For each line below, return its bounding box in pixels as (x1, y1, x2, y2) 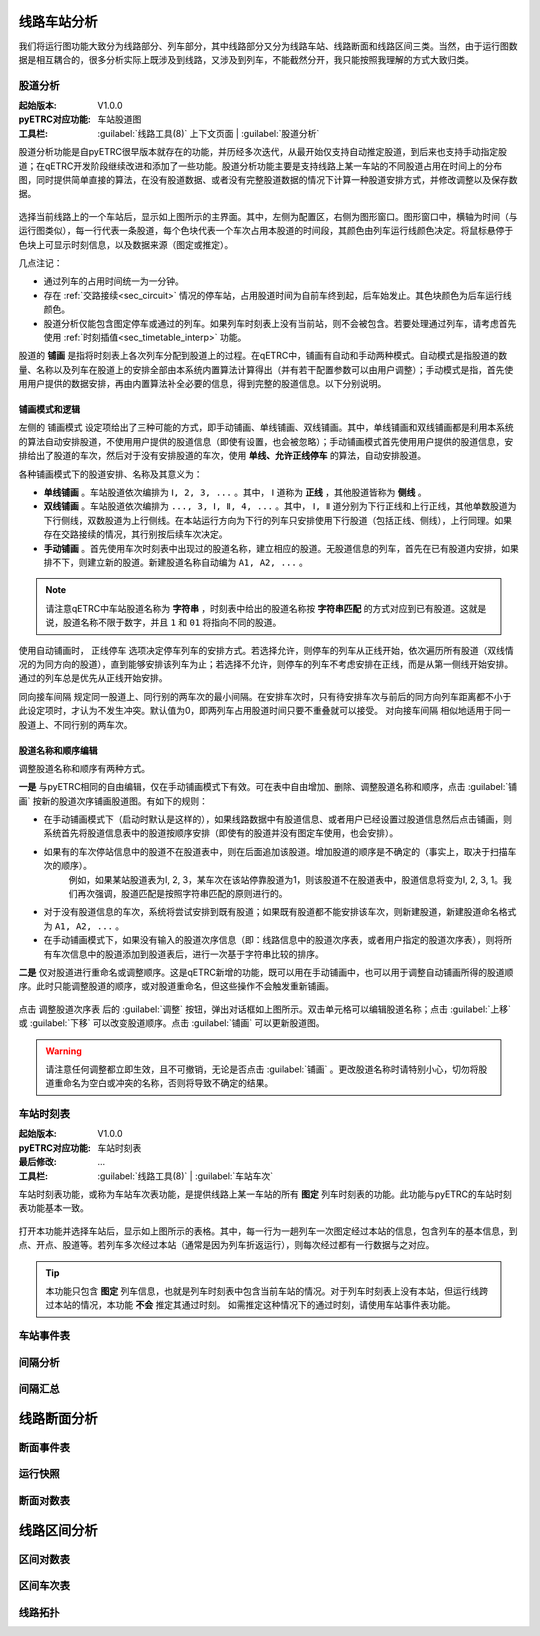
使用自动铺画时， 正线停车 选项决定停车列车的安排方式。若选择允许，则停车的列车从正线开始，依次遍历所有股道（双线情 (18, 644, 514, 656)
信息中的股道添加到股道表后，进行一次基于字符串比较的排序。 (69, 948, 324, 960)
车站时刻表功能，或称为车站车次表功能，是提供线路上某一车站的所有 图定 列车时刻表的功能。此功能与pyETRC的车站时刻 (18, 1188, 512, 1200)
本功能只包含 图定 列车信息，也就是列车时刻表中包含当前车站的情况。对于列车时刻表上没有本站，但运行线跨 (45, 1285, 489, 1297)
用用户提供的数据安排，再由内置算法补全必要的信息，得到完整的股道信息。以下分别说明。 (18, 378, 387, 390)
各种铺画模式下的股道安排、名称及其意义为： (18, 468, 203, 480)
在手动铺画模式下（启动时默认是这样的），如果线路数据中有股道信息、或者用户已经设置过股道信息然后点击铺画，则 (43, 813, 512, 825)
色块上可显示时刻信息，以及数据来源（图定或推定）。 (18, 238, 234, 250)
